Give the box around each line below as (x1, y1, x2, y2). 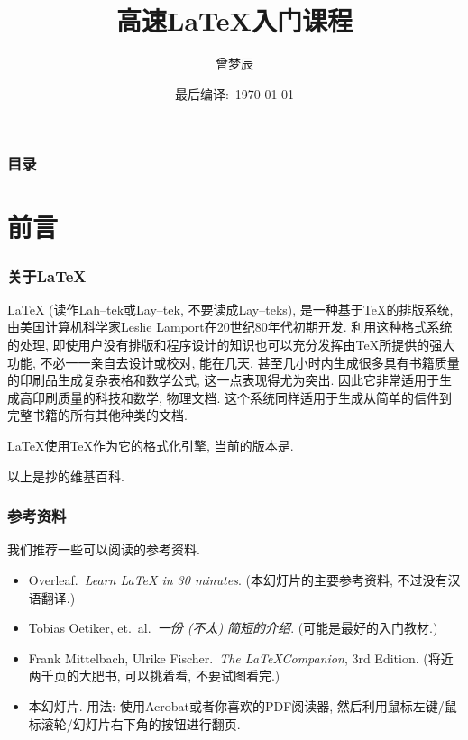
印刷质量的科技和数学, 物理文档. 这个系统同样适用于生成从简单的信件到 (32, 388, 453, 407)
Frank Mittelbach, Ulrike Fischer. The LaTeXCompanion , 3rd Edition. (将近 (28, 648, 454, 667)
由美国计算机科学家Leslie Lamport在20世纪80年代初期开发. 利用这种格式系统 (7, 317, 453, 336)
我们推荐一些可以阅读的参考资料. (7, 540, 200, 559)
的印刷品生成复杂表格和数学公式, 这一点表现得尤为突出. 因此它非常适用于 (7, 370, 440, 389)
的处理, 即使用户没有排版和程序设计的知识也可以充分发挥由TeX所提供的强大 (7, 335, 455, 354)
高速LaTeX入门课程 (116, 2, 353, 39)
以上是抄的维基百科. (7, 466, 124, 485)
